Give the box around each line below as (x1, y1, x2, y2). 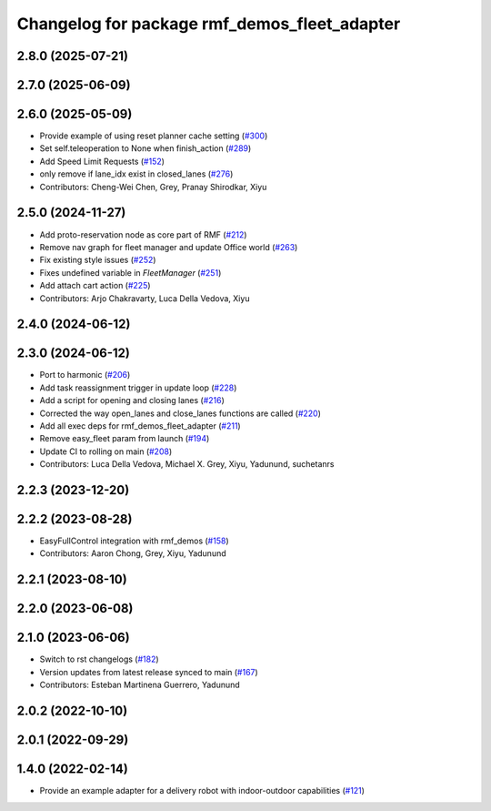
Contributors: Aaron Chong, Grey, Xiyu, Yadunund (39, 548, 226, 559)
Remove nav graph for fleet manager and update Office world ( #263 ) (39, 241, 298, 252)
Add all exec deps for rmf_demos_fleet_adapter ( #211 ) (39, 421, 241, 431)
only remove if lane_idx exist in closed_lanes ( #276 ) (39, 168, 234, 179)
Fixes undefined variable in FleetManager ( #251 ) (39, 267, 222, 278)
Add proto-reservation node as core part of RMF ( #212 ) (39, 228, 247, 240)
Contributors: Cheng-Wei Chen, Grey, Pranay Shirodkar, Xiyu (39, 181, 267, 192)
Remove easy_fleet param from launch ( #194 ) (39, 433, 210, 444)
